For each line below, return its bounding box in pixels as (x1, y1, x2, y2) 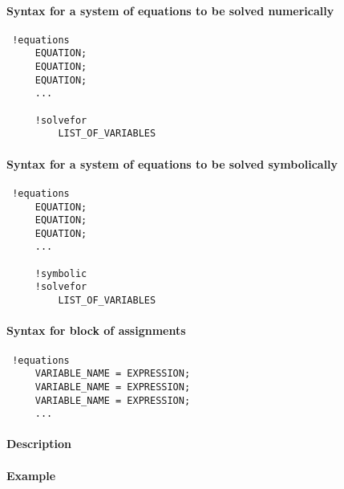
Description (6, 435, 72, 452)
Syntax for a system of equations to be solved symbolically (6, 155, 338, 172)
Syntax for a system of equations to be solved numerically (6, 2, 334, 18)
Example (6, 467, 56, 483)
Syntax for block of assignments (6, 322, 186, 339)
